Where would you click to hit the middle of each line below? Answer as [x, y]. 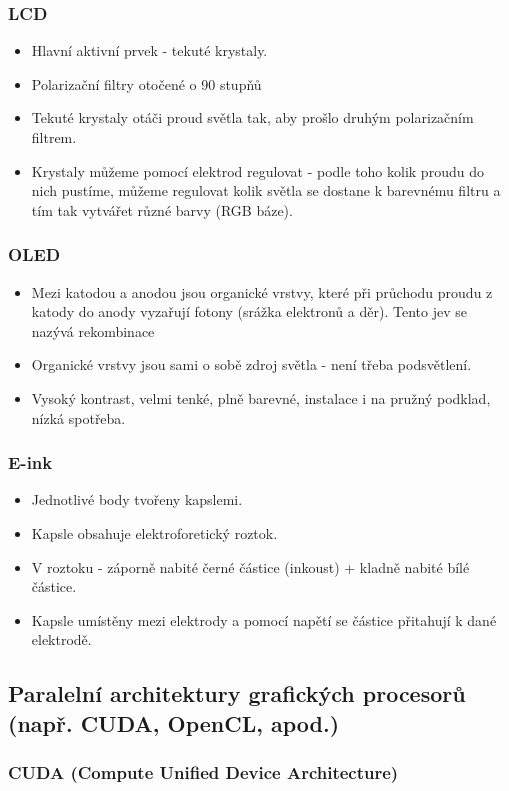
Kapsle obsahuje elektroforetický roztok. [154, 532]
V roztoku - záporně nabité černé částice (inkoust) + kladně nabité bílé [250, 566]
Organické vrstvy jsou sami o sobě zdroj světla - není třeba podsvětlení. [251, 364]
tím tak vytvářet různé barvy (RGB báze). [162, 209]
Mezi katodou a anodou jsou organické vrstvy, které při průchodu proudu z [262, 291]
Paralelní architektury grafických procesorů [237, 693]
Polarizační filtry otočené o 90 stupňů [146, 83]
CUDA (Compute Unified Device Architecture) [203, 772]
